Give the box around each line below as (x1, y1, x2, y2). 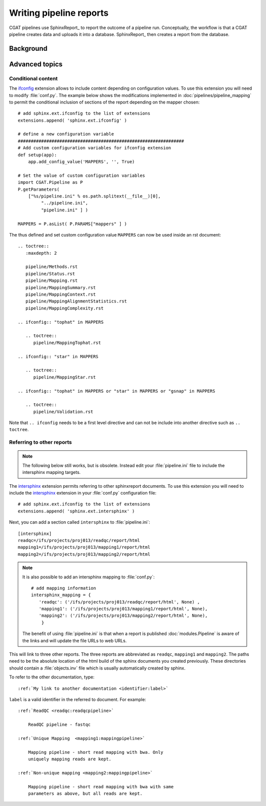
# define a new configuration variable (18, 131, 114, 137)
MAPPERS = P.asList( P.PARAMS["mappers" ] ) (18, 221, 128, 227)
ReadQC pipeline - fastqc (28, 722, 91, 728)
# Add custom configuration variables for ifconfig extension (18, 145, 171, 151)
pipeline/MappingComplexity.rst (25, 305, 104, 311)
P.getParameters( (18, 186, 60, 192)
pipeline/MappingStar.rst (33, 374, 96, 380)
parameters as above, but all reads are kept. (28, 791, 143, 797)
